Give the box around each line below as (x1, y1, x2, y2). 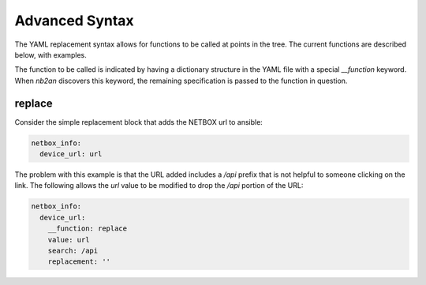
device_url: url (39, 150, 103, 158)
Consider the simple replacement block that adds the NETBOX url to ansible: (14, 117, 263, 126)
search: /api (47, 246, 99, 255)
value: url (47, 235, 90, 244)
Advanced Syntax (14, 12, 134, 29)
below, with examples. (14, 50, 87, 59)
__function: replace (47, 224, 128, 233)
